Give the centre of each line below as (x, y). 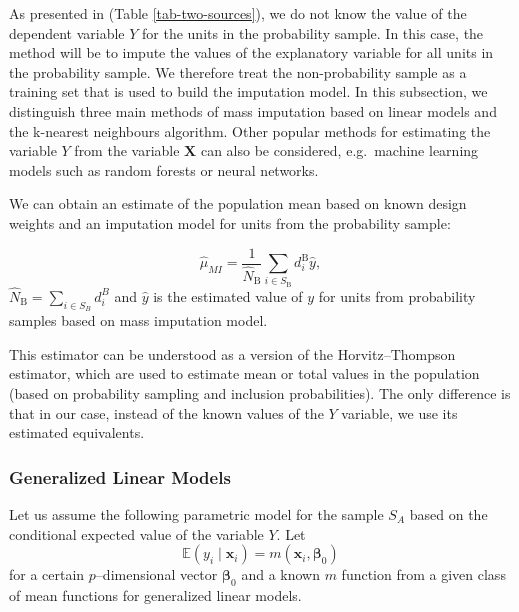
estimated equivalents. (77, 432)
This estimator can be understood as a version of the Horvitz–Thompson (232, 353)
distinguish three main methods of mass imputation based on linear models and (253, 110)
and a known (280, 574)
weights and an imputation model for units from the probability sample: (230, 222)
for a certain (47, 574)
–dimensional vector (156, 574)
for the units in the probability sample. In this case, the (313, 32)
